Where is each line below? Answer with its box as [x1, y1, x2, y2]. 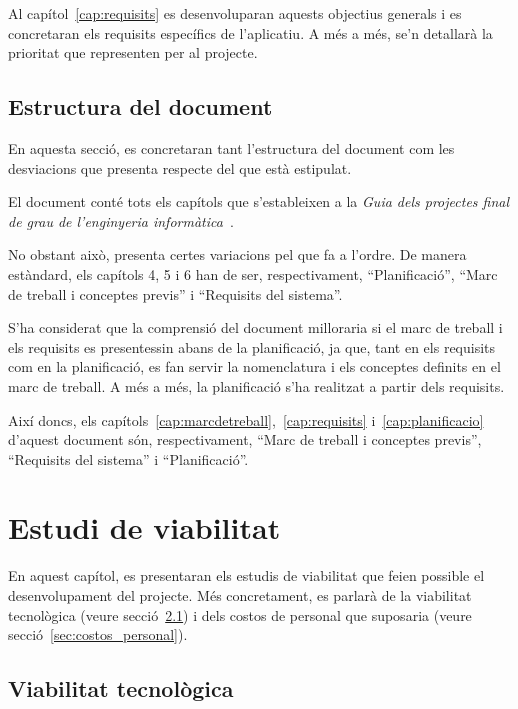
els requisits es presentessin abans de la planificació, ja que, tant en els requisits [8, 336, 496, 357]
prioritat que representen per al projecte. [8, 42, 258, 63]
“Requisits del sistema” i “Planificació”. [8, 448, 249, 469]
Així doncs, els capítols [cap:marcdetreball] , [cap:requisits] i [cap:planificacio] [8, 409, 484, 430]
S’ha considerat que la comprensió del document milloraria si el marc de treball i [8, 317, 503, 338]
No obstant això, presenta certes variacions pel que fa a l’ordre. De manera [8, 244, 467, 265]
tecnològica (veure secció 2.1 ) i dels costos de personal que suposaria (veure [8, 604, 472, 625]
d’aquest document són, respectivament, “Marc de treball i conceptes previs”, [8, 429, 482, 450]
